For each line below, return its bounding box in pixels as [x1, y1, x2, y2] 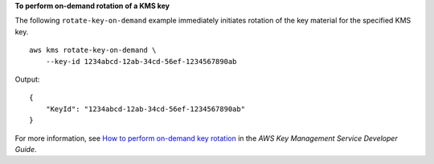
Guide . [14, 144, 37, 154]
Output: [14, 74, 40, 84]
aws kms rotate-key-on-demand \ [29, 46, 157, 55]
